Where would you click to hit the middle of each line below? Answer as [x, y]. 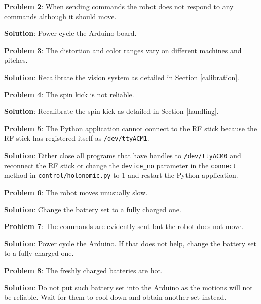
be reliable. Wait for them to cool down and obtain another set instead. [115, 297]
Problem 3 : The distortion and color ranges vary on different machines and [123, 50]
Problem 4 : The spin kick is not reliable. [69, 94]
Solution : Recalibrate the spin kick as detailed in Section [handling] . [111, 111]
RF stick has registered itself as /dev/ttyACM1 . [77, 138]
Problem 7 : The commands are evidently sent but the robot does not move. [124, 226]
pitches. [16, 60]
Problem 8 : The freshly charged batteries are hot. [83, 270]
